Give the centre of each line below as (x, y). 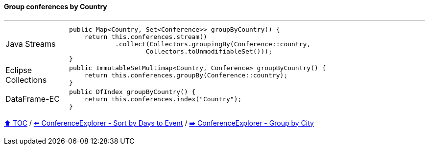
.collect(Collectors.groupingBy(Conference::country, (213, 44)
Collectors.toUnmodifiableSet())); (209, 51)
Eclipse (19, 70)
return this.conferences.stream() (146, 37)
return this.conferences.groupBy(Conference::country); (186, 75)
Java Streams (31, 44)
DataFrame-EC (33, 99)
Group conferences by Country (56, 7)
